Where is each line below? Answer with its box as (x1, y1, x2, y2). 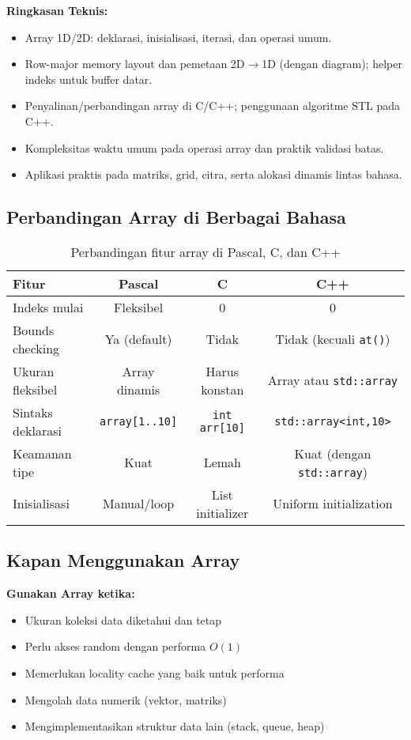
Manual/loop (103, 494, 175, 513)
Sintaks (13, 402, 53, 421)
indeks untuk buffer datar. (25, 70, 153, 87)
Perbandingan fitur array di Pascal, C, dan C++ (70, 242, 341, 261)
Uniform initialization (273, 494, 393, 513)
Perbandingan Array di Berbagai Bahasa (6, 205, 346, 229)
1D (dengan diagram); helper (262, 55, 402, 72)
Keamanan (13, 444, 72, 462)
